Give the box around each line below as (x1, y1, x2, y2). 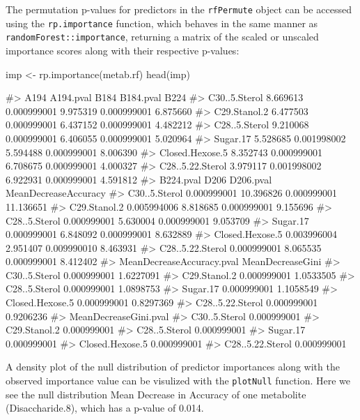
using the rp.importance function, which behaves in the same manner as (6, 15, 318, 30)
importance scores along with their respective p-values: (6, 43, 240, 57)
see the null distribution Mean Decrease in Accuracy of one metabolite (6, 387, 306, 401)
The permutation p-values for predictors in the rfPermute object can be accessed (6, 2, 352, 16)
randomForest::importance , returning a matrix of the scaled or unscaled (6, 29, 319, 44)
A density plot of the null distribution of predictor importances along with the (6, 359, 340, 374)
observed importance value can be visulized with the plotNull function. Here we (6, 373, 351, 388)
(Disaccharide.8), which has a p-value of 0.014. (6, 400, 204, 415)
